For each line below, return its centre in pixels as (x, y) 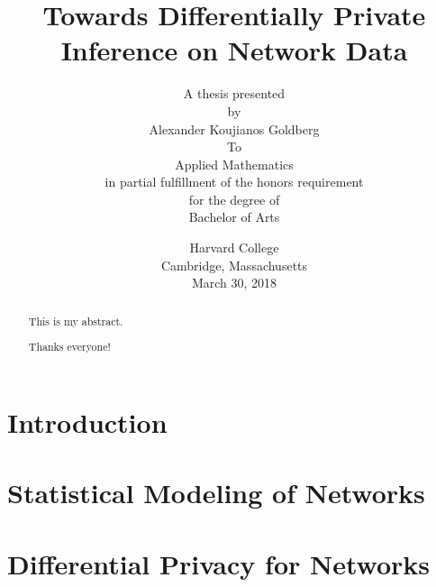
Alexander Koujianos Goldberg (234, 128)
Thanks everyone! (69, 347)
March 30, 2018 (234, 283)
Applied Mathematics (234, 164)
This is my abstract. (76, 321)
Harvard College (234, 248)
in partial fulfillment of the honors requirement (234, 182)
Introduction (87, 422)
